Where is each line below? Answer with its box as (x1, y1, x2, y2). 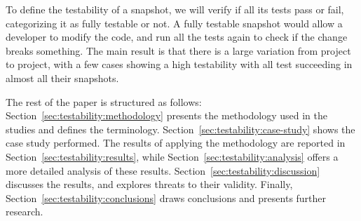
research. (6, 204, 43, 219)
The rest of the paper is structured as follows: (6, 94, 202, 109)
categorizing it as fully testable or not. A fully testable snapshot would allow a (6, 15, 343, 30)
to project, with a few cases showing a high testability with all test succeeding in (6, 57, 353, 72)
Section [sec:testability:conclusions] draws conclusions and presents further (6, 190, 327, 205)
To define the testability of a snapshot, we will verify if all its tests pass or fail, (6, 2, 344, 16)
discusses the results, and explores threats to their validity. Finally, (6, 177, 293, 192)
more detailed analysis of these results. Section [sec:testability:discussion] (6, 163, 320, 178)
